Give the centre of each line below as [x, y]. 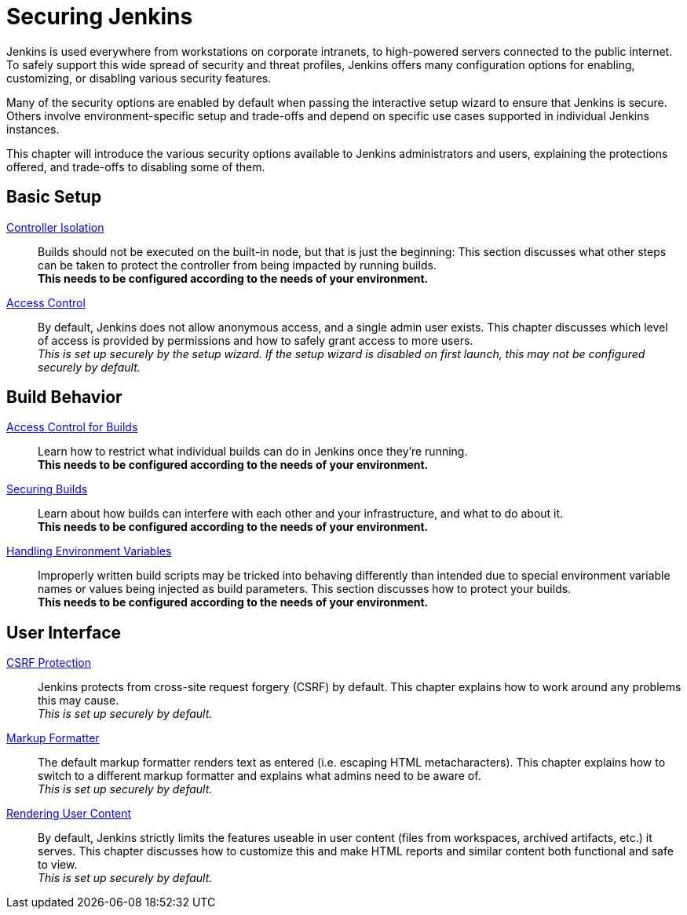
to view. [58, 865]
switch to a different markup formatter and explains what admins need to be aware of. [259, 776]
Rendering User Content [69, 814]
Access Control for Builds [72, 427]
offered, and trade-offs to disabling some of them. [136, 167]
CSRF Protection [49, 663]
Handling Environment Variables [89, 551]
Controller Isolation [55, 227]
